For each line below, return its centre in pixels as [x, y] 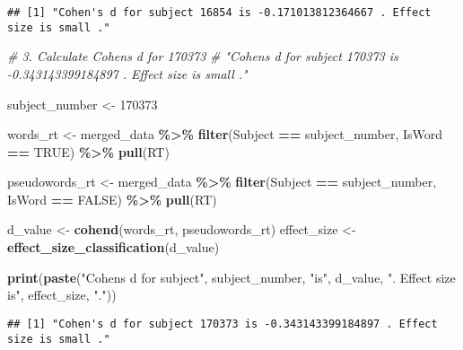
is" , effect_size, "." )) [62, 295]
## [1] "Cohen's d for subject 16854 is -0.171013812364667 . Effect [219, 13]
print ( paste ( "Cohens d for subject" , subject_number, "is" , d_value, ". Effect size [231, 277]
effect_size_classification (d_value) [114, 247]
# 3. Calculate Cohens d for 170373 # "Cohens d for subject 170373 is [203, 56]
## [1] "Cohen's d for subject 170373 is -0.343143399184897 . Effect [223, 324]
